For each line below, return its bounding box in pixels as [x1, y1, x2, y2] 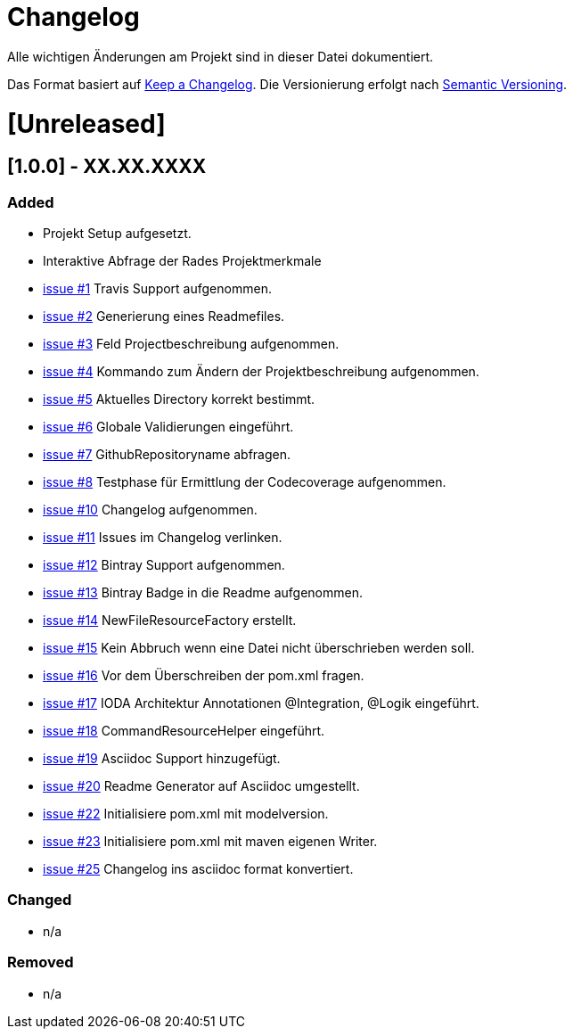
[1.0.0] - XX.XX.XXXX [7, 155, 207, 178]
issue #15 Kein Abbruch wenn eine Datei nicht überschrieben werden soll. [43, 640, 475, 656]
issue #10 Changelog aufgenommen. [43, 502, 258, 518]
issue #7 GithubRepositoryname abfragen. [43, 447, 291, 463]
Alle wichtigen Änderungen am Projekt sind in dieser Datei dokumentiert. [7, 48, 434, 64]
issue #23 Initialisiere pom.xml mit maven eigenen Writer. [43, 834, 378, 850]
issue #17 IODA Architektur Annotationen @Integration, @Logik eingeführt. [43, 695, 479, 711]
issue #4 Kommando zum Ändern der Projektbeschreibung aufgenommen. [43, 364, 479, 380]
